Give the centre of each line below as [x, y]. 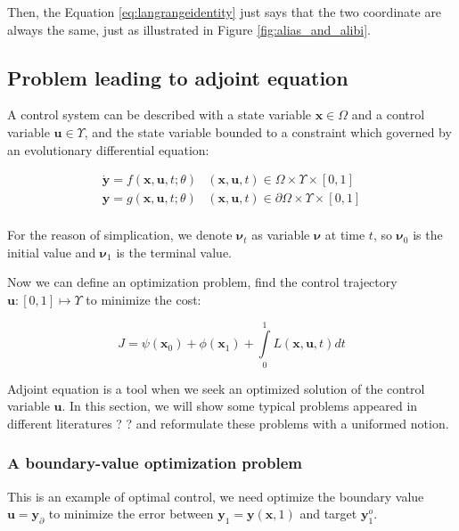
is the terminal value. [174, 252]
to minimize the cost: [143, 300]
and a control [388, 114]
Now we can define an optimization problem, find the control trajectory [202, 282]
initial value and [52, 252]
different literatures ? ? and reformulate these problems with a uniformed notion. [228, 423]
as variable [281, 235]
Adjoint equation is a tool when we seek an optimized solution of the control [216, 388]
